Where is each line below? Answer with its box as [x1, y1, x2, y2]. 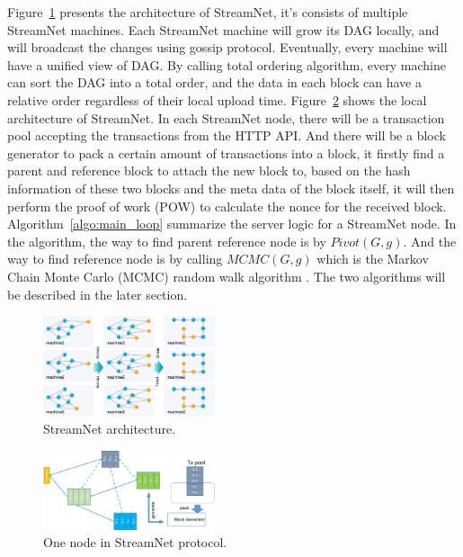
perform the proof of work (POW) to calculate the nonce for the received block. [7, 196, 447, 215]
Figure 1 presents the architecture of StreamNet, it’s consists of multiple [7, 3, 408, 21]
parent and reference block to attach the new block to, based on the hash [7, 161, 411, 180]
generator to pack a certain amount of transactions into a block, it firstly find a [7, 143, 445, 162]
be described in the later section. [7, 284, 188, 303]
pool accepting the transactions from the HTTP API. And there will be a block [7, 126, 446, 145]
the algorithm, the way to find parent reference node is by [7, 231, 326, 250]
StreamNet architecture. [43, 419, 176, 438]
